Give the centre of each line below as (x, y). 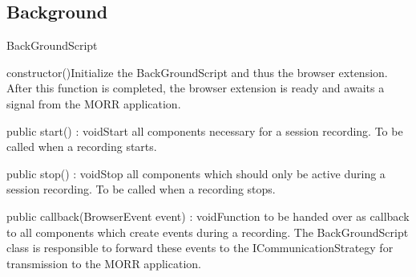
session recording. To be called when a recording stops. (141, 189)
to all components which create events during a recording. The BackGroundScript (208, 232)
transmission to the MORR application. (104, 263)
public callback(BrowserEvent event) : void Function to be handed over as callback (208, 216)
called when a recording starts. (82, 147)
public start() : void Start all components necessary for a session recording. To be (205, 130)
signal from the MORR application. (94, 103)
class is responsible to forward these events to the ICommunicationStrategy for (200, 248)
